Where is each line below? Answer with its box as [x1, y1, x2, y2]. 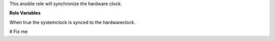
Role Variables [9, 10, 41, 16]
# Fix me [9, 28, 28, 35]
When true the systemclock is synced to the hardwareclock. [9, 19, 135, 25]
